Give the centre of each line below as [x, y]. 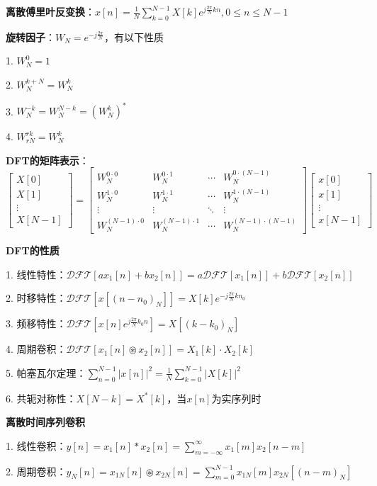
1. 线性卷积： [36, 445]
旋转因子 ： [30, 36]
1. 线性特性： [36, 274]
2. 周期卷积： [36, 471]
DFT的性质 [33, 250]
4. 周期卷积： [36, 349]
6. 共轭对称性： [41, 398]
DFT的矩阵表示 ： [47, 160]
